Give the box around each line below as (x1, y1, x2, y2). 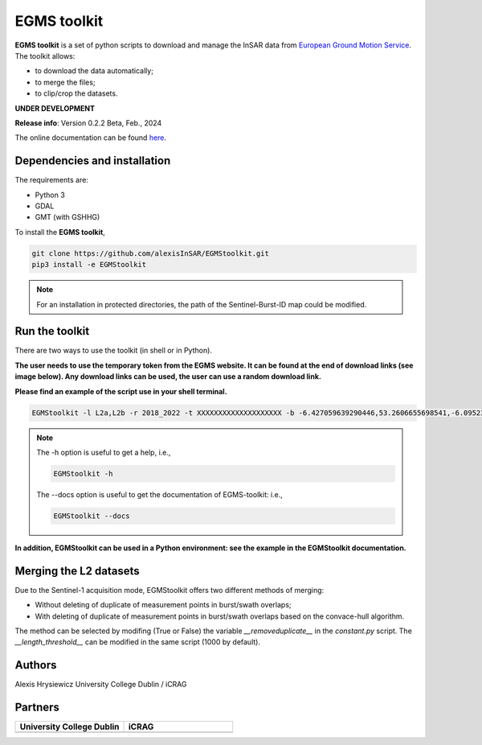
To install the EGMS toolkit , (14, 227, 106, 237)
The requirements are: (14, 175, 88, 185)
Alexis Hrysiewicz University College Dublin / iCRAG (14, 680, 187, 689)
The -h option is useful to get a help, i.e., (36, 447, 171, 457)
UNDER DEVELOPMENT (14, 103, 96, 113)
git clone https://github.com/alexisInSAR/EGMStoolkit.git (31, 249, 269, 257)
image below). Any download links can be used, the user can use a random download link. (14, 372, 321, 381)
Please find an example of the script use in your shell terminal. (14, 386, 228, 396)
